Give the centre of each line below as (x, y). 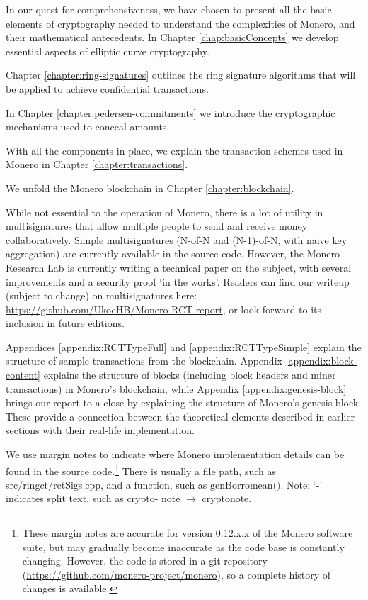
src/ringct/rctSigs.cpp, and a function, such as (107, 484)
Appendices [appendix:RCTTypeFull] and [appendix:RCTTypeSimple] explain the (184, 346)
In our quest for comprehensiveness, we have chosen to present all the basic (169, 9)
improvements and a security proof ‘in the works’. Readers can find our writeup (178, 281)
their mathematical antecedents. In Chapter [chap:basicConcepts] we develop (172, 37)
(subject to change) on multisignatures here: (102, 295)
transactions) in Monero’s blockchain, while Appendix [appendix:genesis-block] (176, 388)
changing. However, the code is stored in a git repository (145, 561)
